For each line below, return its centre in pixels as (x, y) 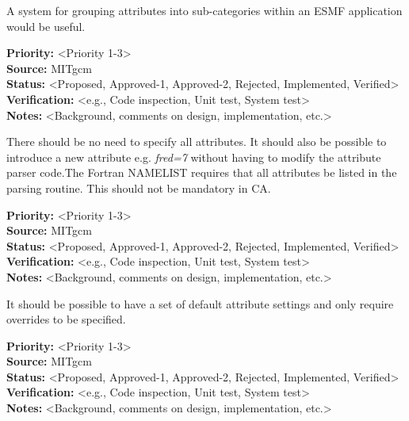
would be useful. (46, 26)
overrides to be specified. (66, 319)
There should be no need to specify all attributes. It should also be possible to (197, 142)
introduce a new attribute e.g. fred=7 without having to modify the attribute (194, 157)
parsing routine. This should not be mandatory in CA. (139, 188)
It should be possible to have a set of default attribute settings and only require (200, 303)
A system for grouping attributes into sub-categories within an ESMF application (204, 10)
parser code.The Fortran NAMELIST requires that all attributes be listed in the (202, 172)
